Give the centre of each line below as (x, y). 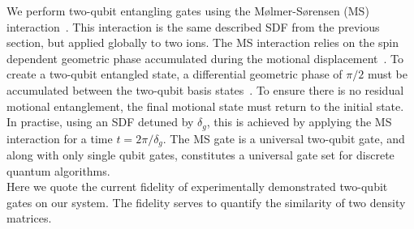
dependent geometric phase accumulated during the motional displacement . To (205, 58)
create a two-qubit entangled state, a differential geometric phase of (175, 74)
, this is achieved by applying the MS (299, 122)
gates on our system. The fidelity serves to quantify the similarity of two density (206, 202)
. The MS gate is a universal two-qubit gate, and (284, 138)
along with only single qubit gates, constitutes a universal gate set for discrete (201, 155)
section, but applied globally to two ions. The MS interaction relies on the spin (203, 42)
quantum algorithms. (58, 170)
